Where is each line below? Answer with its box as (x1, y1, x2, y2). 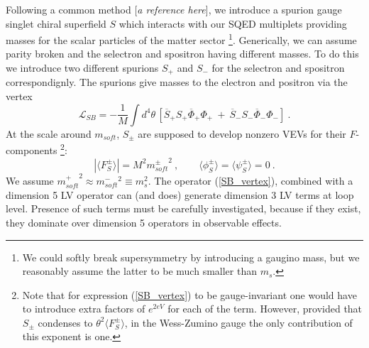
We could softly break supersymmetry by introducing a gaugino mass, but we (22, 249, 360, 264)
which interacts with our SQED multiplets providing (119, 16, 347, 31)
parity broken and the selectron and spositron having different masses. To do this (6, 46, 359, 61)
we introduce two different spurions (6, 60, 159, 75)
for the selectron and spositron (211, 60, 345, 75)
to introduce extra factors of (22, 301, 145, 316)
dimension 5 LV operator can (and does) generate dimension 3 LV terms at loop (6, 187, 354, 202)
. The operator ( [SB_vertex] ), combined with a (148, 173, 353, 188)
